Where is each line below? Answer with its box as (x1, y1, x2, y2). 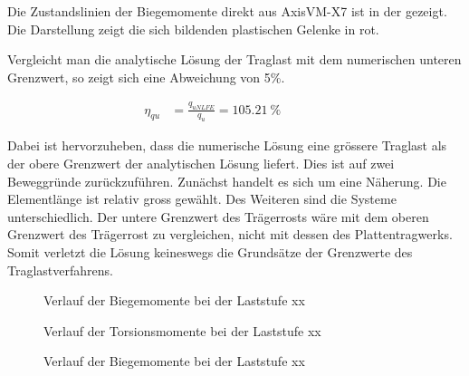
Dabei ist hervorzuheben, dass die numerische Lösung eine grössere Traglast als (7, 136, 447, 155)
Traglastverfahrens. (7, 260, 113, 279)
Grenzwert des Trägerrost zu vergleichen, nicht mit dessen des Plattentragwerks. (7, 225, 453, 244)
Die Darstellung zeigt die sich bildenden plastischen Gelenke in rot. (7, 19, 379, 38)
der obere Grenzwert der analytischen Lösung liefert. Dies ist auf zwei (7, 154, 395, 173)
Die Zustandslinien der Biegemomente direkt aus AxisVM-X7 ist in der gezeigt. (7, 2, 447, 20)
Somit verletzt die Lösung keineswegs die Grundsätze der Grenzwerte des (7, 243, 413, 262)
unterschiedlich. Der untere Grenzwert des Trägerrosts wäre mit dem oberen (7, 207, 429, 226)
